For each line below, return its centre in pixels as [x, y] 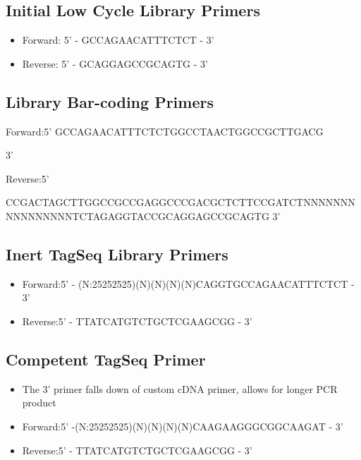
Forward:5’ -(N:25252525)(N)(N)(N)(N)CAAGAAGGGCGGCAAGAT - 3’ [183, 426]
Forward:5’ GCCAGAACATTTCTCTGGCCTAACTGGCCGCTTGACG [165, 131]
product [39, 402]
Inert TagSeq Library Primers [117, 254]
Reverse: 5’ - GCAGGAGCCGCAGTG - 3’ [115, 63]
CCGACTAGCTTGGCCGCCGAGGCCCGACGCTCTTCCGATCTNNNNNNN [180, 202]
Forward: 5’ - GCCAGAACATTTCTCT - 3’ [118, 40]
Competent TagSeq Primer [106, 359]
